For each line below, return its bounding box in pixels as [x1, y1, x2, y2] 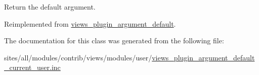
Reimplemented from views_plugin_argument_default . [4, 18, 176, 29]
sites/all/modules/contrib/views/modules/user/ [4, 52, 152, 62]
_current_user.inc [4, 62, 61, 72]
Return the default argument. [4, 2, 96, 12]
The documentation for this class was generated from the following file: [4, 35, 224, 46]
